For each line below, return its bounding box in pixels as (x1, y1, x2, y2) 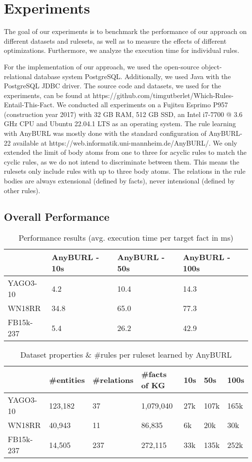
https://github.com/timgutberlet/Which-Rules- (93, 90, 234, 100)
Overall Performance (4, 209, 110, 224)
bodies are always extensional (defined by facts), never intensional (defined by (4, 176, 235, 186)
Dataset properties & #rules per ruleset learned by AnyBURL (20, 349, 232, 361)
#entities (49, 374, 85, 385)
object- (201, 61, 222, 71)
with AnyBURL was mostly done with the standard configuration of (4, 128, 206, 138)
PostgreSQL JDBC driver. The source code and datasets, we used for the (4, 81, 221, 91)
